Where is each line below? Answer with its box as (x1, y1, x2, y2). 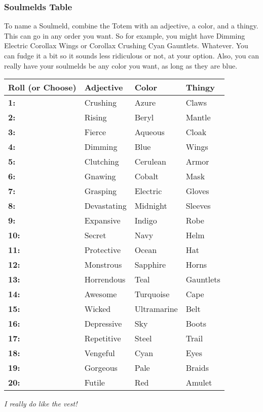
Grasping (84, 185, 117, 197)
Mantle (185, 111, 211, 123)
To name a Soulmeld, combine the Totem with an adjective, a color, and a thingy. (4, 20, 258, 31)
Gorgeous (84, 362, 118, 374)
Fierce (84, 126, 106, 138)
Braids (185, 362, 209, 374)
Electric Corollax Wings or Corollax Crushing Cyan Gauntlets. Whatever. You (4, 40, 248, 51)
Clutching (84, 155, 119, 168)
